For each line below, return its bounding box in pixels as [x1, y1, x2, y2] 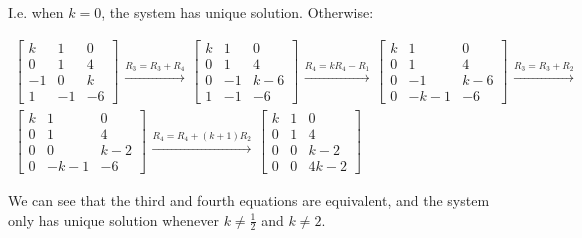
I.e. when [8, 2, 64, 22]
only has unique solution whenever [8, 209, 219, 230]
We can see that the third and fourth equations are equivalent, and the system [8, 189, 490, 210]
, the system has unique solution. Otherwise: [101, 2, 374, 22]
